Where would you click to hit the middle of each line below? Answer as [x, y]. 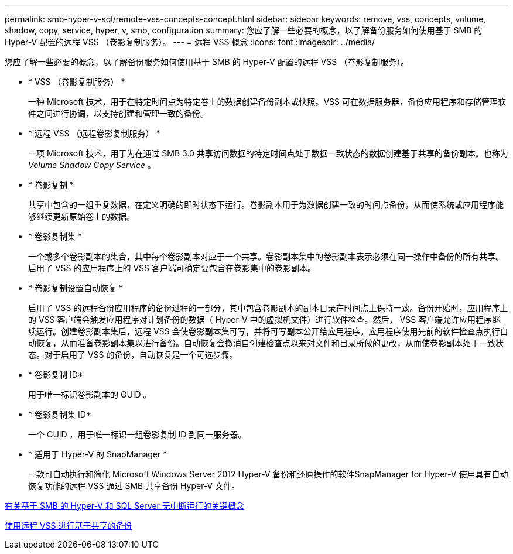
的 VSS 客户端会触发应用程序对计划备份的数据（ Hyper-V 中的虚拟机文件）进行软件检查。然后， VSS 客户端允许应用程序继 [264, 319]
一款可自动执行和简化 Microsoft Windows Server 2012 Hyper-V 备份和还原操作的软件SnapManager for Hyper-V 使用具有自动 [268, 474]
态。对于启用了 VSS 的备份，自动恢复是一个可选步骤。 [133, 355]
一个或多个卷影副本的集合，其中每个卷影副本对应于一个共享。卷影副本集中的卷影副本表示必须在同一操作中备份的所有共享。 [266, 256]
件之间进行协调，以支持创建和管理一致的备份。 [118, 113]
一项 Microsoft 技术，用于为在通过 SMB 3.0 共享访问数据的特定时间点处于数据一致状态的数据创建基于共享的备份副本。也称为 [268, 153]
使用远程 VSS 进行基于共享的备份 [69, 526]
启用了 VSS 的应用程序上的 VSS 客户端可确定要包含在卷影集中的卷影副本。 [172, 268]
